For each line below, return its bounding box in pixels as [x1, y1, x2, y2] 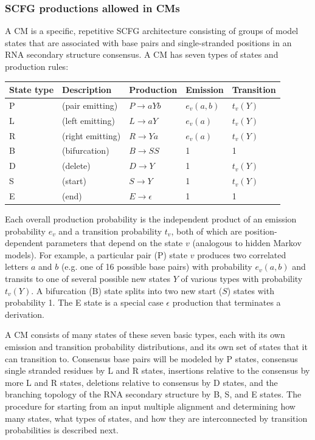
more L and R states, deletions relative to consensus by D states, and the [5, 376, 278, 388]
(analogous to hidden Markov [192, 236, 302, 249]
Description [62, 83, 112, 96]
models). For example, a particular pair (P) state [5, 248, 188, 261]
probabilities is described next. [5, 424, 119, 436]
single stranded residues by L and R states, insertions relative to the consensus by [5, 364, 310, 377]
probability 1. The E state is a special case [5, 296, 164, 309]
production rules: [5, 60, 69, 72]
